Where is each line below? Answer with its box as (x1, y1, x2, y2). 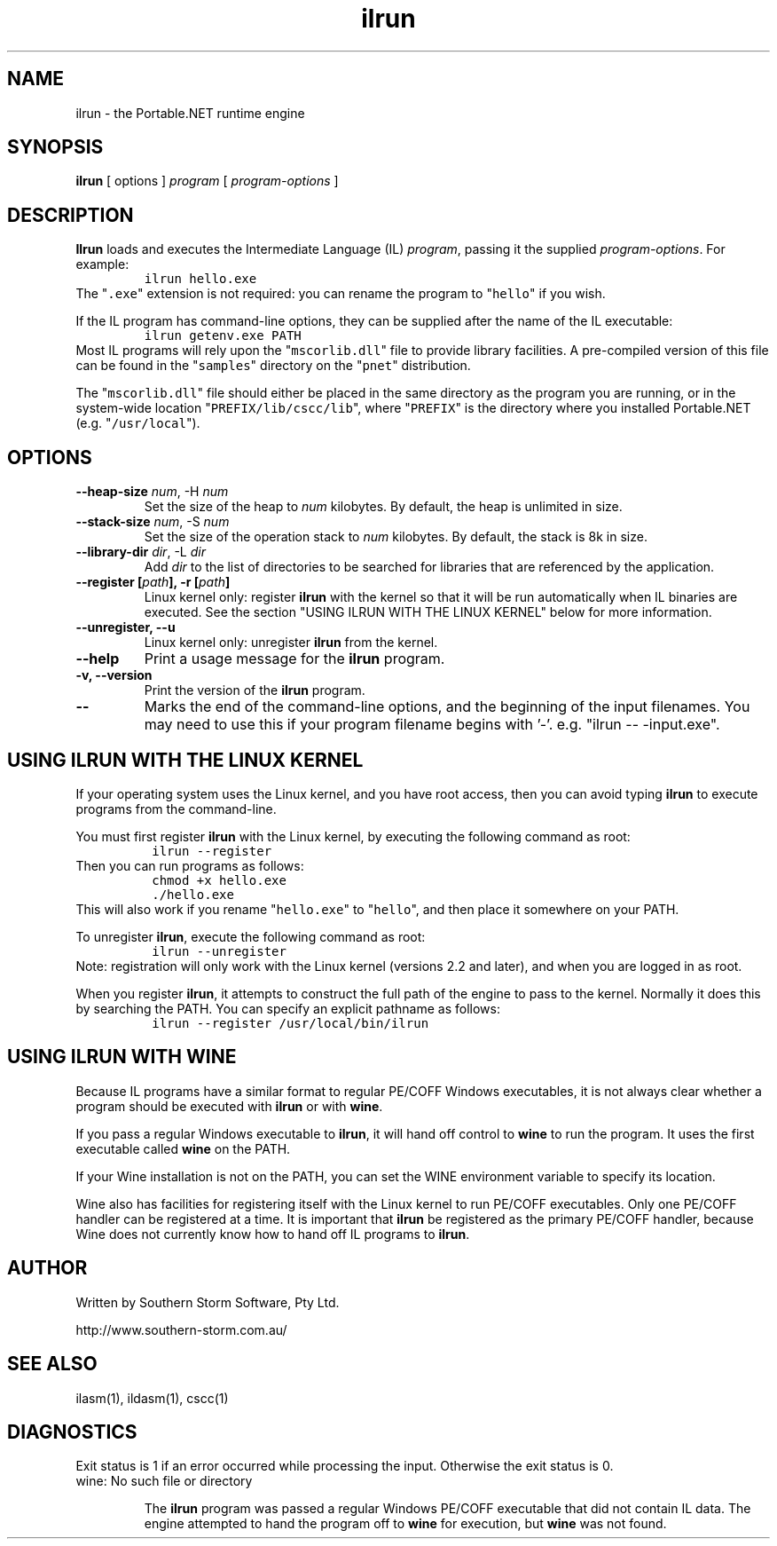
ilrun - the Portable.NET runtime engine (75, 105, 305, 121)
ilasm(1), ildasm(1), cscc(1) (75, 1390, 229, 1406)
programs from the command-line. (75, 801, 277, 816)
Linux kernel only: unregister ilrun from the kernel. (144, 635, 438, 651)
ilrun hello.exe (144, 272, 257, 287)
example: (75, 256, 129, 272)
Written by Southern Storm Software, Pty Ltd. (75, 1294, 340, 1310)
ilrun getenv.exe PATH (144, 328, 302, 343)
